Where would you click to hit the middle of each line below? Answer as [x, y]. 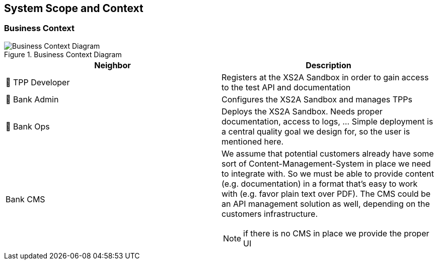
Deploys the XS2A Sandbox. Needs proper [302, 111]
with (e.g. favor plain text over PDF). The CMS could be [326, 193]
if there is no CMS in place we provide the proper [336, 233]
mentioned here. [253, 141]
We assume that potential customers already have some [328, 153]
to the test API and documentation [286, 87]
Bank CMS [25, 199]
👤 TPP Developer [38, 82]
